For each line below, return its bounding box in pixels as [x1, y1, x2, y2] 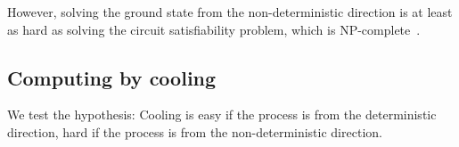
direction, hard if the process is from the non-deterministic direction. [7, 122, 382, 141]
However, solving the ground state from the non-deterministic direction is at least [7, 3, 453, 20]
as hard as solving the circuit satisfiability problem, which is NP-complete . [7, 20, 421, 38]
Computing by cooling [7, 63, 217, 91]
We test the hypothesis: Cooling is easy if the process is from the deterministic [7, 105, 437, 124]
